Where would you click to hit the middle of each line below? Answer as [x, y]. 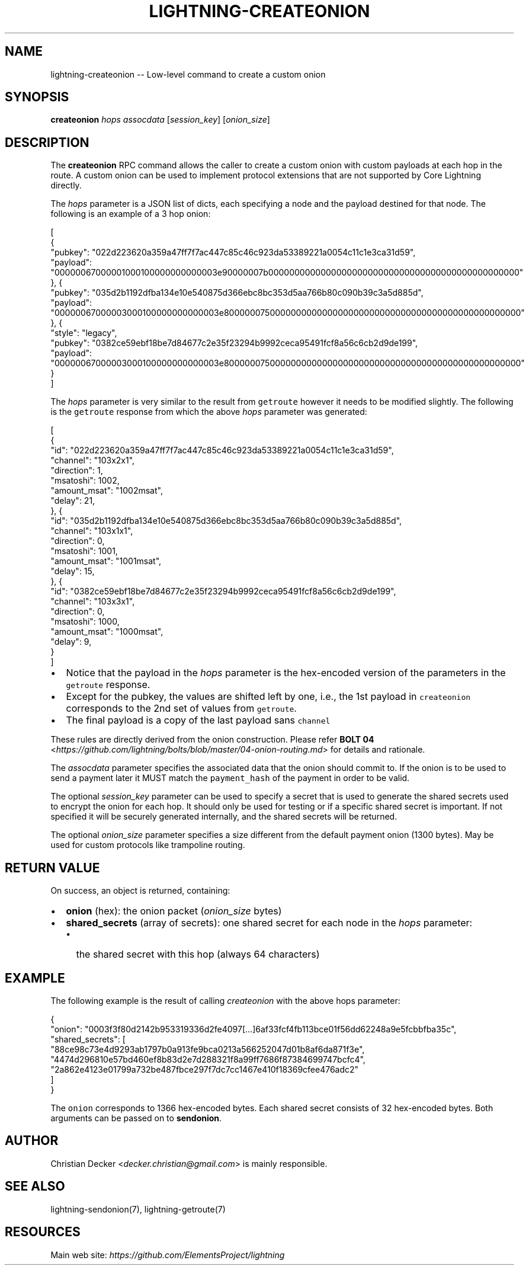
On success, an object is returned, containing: [140, 891]
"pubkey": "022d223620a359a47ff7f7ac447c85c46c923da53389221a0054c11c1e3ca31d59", [233, 252]
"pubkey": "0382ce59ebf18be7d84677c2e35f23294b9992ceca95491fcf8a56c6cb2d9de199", [234, 343]
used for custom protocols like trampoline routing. [148, 845]
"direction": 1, [77, 471]
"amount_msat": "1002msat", [107, 491]
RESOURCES [43, 1232]
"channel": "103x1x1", [92, 531]
